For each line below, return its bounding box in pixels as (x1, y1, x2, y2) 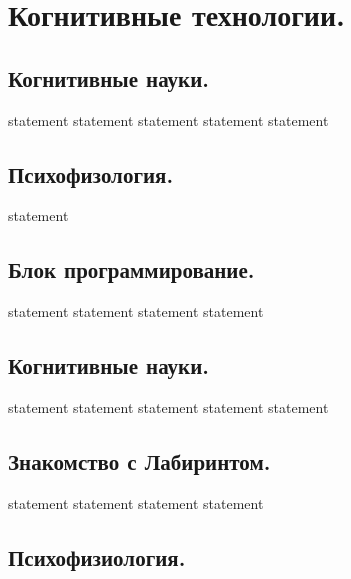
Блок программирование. (8, 254, 255, 285)
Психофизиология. (8, 541, 186, 572)
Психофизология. (8, 158, 174, 189)
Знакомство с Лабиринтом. (8, 445, 271, 476)
